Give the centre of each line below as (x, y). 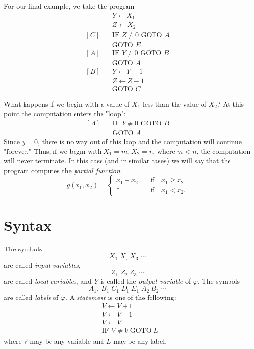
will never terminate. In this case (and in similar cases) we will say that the (117, 161)
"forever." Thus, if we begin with (53, 151)
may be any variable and (67, 341)
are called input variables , (42, 264)
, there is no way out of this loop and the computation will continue (140, 141)
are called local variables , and (48, 281)
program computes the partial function (62, 170)
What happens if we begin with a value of (67, 104)
